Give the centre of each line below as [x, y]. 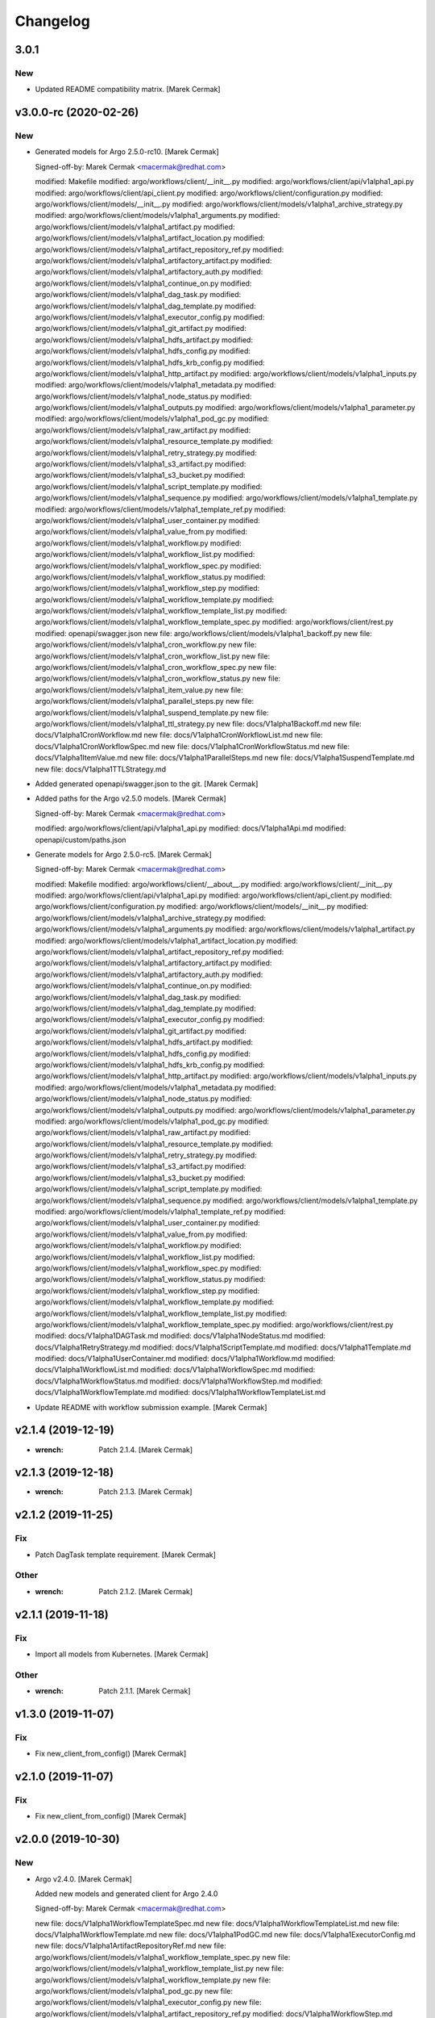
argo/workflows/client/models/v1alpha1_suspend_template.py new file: [152, 712]
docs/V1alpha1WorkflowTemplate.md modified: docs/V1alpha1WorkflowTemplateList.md [180, 1392]
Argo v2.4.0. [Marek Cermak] [83, 1879]
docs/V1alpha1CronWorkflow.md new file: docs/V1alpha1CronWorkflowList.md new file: [179, 735]
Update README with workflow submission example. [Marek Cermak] [151, 1407]
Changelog [52, 21]
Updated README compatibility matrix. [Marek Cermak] [128, 90]
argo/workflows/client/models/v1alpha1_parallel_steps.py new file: [145, 701]
